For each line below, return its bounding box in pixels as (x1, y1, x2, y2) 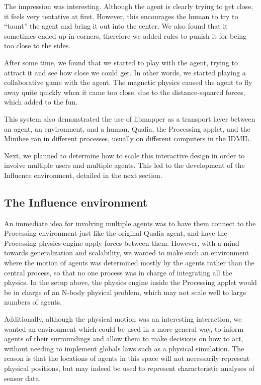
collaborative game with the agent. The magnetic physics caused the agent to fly (4, 77, 252, 87)
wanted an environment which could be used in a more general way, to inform (4, 323, 244, 334)
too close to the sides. (4, 40, 71, 51)
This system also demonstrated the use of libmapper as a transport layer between (4, 113, 255, 124)
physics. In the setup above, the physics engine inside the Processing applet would (4, 277, 257, 287)
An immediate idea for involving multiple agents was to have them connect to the (4, 218, 256, 228)
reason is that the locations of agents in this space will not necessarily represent (4, 353, 250, 363)
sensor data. (4, 372, 41, 383)
